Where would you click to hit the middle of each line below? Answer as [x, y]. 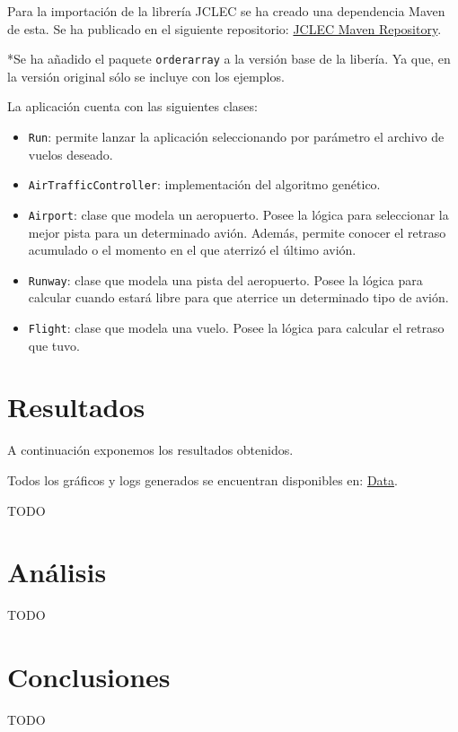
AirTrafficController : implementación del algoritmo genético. [204, 184]
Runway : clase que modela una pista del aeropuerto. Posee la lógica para [225, 279]
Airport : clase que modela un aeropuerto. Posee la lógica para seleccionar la [238, 214]
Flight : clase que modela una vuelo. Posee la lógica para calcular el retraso [236, 328]
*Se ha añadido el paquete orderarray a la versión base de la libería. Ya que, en [229, 59]
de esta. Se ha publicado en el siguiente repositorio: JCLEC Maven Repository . [225, 28]
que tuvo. [54, 345]
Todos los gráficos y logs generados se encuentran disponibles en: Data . [203, 480]
